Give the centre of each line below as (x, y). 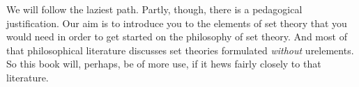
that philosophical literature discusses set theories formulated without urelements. (180, 50)
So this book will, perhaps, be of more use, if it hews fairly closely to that (164, 64)
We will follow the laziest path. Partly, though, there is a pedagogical (154, 9)
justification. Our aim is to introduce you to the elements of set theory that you (177, 23)
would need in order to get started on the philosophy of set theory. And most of (177, 37)
